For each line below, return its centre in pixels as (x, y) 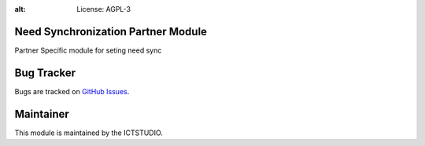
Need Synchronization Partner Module (111, 31)
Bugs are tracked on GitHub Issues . (72, 91)
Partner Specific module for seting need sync (88, 50)
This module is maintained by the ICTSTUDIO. (89, 133)
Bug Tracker (45, 73)
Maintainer (42, 114)
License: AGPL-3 (104, 9)
